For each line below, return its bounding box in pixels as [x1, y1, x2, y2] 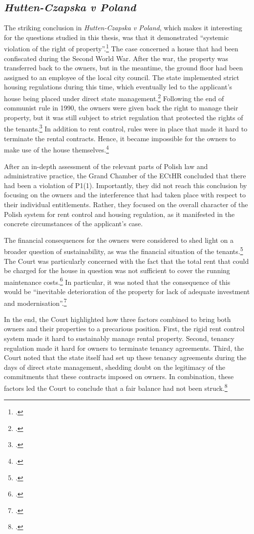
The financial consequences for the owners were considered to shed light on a [4, 235, 233, 245]
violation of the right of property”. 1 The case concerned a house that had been [4, 42, 238, 54]
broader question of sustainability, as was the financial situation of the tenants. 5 [4, 245, 243, 256]
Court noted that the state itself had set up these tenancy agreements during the [4, 352, 247, 363]
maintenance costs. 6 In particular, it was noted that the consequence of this [4, 275, 231, 287]
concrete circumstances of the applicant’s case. [4, 218, 143, 229]
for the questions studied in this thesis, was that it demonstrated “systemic [4, 32, 229, 42]
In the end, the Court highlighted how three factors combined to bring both [4, 314, 231, 324]
